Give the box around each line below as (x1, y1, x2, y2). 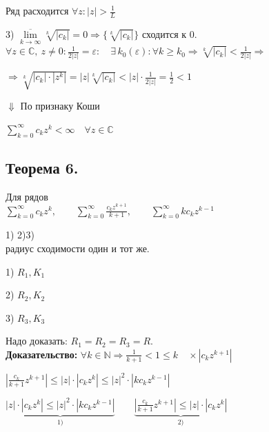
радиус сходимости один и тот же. (6, 241, 150, 255)
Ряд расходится (6, 3, 69, 17)
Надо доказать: (6, 333, 68, 348)
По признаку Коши (20, 99, 100, 113)
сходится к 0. (141, 26, 197, 41)
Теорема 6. (6, 156, 79, 178)
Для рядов (6, 189, 48, 203)
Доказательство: (6, 347, 78, 361)
